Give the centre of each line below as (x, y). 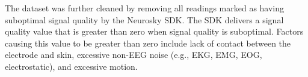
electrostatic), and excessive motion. (71, 66)
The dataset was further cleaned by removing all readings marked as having (145, 8)
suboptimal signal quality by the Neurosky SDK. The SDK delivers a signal (144, 19)
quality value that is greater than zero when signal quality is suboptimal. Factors (154, 31)
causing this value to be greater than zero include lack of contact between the (148, 43)
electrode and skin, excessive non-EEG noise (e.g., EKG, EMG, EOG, (134, 55)
